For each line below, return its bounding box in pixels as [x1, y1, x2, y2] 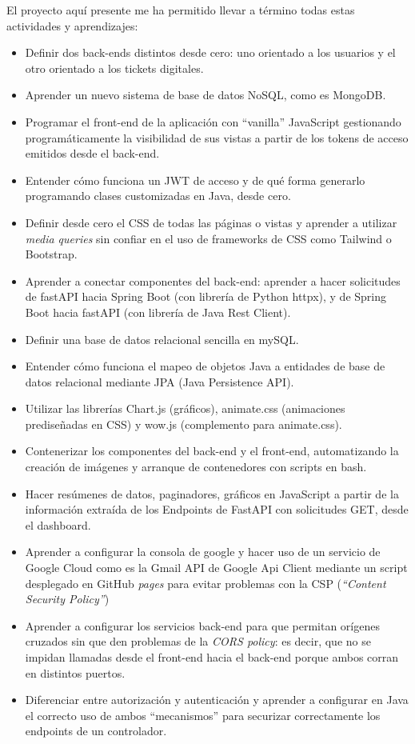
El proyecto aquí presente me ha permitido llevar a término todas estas [6, 2, 355, 18]
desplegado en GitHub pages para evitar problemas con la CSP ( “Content [25, 574, 386, 591]
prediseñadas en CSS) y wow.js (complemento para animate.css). [25, 415, 342, 432]
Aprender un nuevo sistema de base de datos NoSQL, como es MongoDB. [25, 86, 386, 103]
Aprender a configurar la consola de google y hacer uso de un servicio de [25, 543, 381, 560]
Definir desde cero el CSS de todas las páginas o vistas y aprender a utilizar [25, 214, 397, 230]
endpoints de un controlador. [25, 722, 167, 739]
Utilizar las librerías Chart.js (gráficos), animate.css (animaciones [25, 400, 345, 417]
